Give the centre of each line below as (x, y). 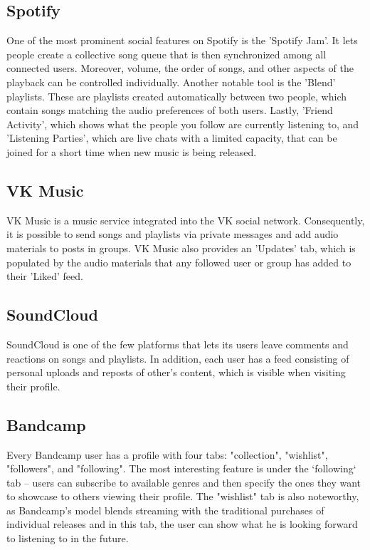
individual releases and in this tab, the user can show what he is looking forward (182, 524)
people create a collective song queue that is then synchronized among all (166, 54)
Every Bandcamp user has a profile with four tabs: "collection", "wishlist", (167, 454)
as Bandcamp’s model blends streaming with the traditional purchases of (165, 510)
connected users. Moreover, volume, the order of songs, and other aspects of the (180, 68)
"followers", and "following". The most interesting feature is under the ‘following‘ (181, 468)
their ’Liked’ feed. (45, 276)
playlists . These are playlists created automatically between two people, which (176, 96)
